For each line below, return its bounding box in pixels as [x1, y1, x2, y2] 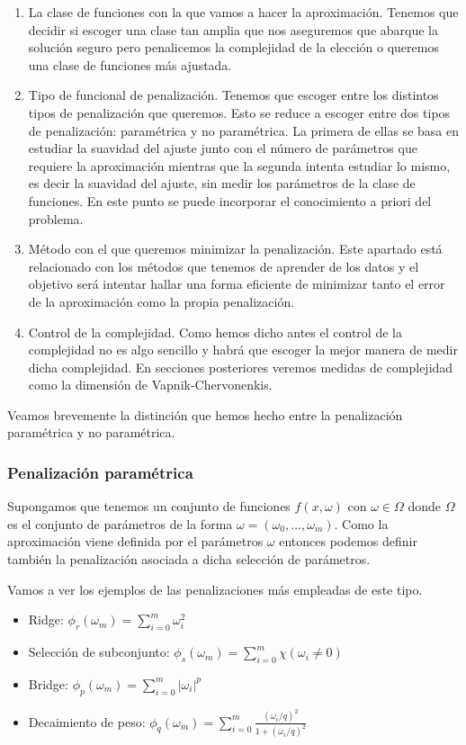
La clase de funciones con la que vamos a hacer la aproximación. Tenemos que [28, 3, 459, 21]
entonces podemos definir [279, 532, 417, 551]
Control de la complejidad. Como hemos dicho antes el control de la [28, 322, 402, 341]
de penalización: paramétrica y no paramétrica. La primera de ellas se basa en [28, 121, 459, 139]
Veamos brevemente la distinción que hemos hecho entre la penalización [7, 405, 403, 424]
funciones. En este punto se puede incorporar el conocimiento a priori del [28, 191, 432, 210]
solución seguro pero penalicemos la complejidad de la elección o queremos [28, 38, 439, 57]
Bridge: [28, 674, 68, 693]
